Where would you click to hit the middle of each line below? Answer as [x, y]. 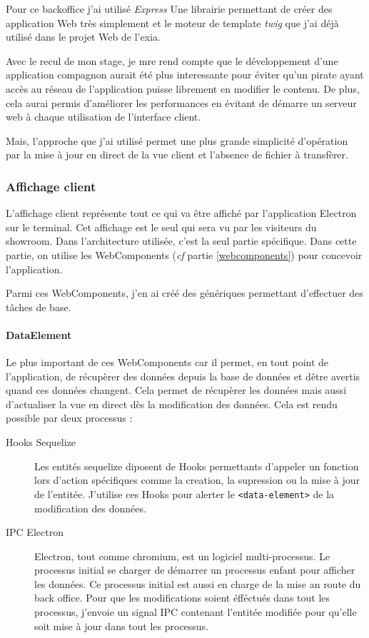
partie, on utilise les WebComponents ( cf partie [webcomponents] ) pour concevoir [184, 254]
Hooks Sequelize [41, 442]
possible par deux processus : [69, 418]
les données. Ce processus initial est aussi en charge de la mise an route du [198, 583]
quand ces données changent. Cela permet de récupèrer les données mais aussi [176, 390]
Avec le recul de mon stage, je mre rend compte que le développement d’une [172, 60]
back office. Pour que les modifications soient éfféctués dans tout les [182, 598]
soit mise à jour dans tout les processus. [122, 626]
